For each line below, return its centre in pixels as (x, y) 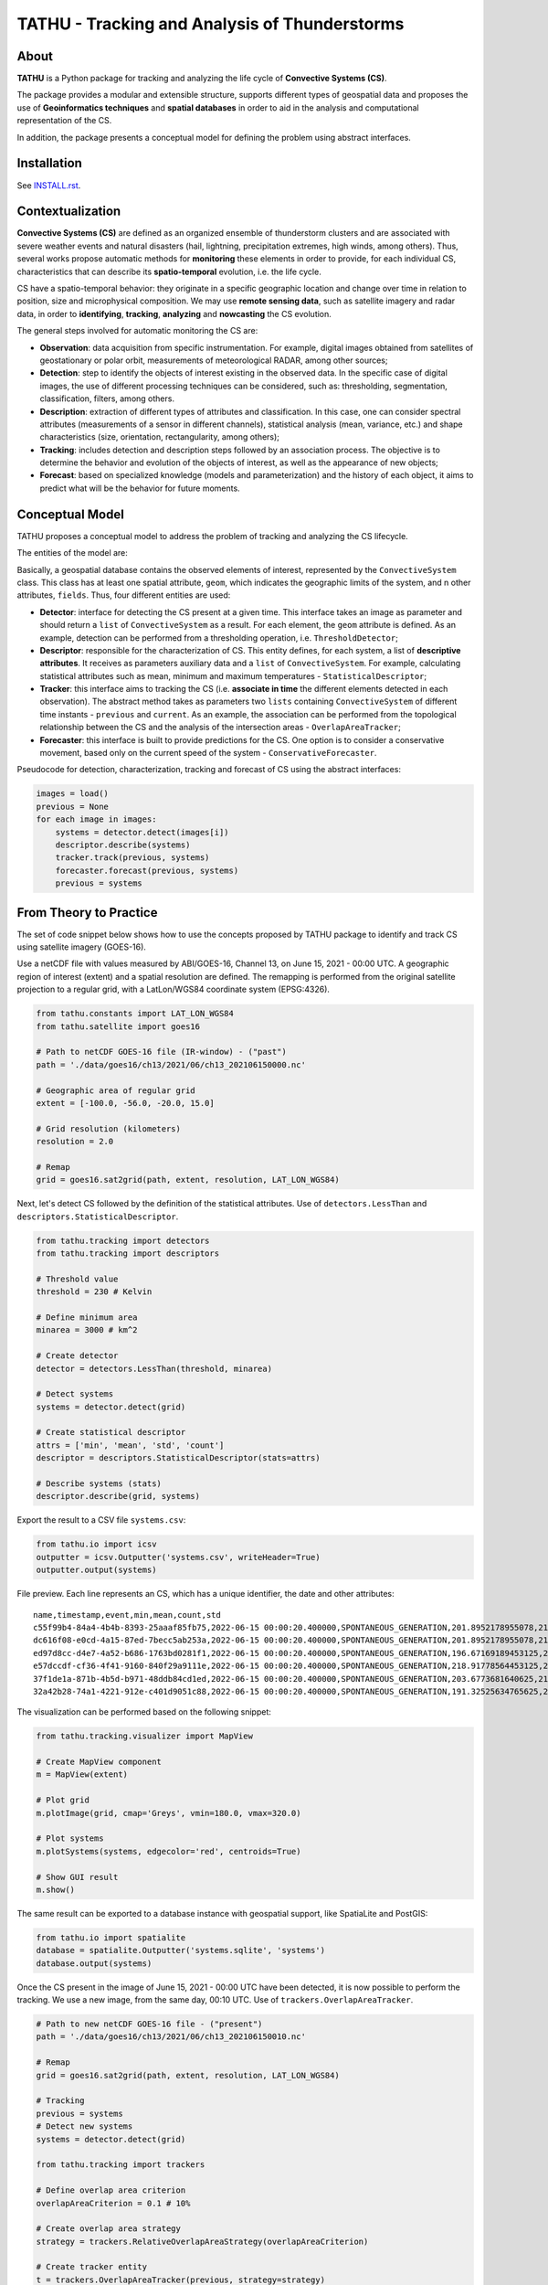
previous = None (73, 806)
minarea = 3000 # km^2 (87, 1330)
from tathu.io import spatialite (111, 1937)
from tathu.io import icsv (96, 1544)
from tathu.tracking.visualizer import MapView (144, 1736)
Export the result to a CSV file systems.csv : (101, 1520)
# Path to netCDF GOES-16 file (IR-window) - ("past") (161, 1052)
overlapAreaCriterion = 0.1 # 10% (113, 2203)
